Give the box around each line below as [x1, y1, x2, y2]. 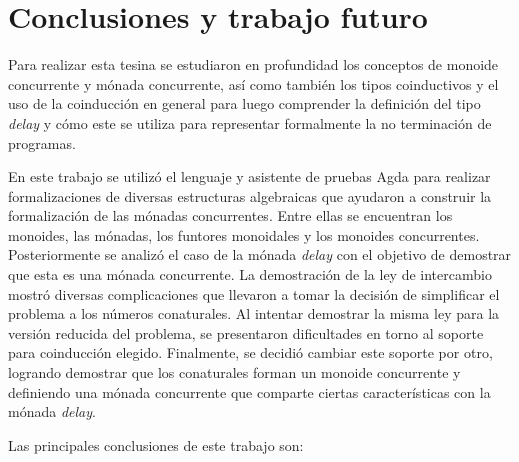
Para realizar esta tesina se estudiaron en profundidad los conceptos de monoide [8, 54, 499, 75]
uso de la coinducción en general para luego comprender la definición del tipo [8, 93, 481, 114]
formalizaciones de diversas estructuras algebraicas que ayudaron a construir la [8, 185, 492, 206]
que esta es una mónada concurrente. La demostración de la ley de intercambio [8, 264, 492, 285]
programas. [8, 132, 76, 153]
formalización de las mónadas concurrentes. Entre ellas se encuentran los [8, 205, 453, 226]
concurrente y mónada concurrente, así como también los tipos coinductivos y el [8, 73, 499, 94]
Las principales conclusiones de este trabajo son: [8, 434, 304, 455]
